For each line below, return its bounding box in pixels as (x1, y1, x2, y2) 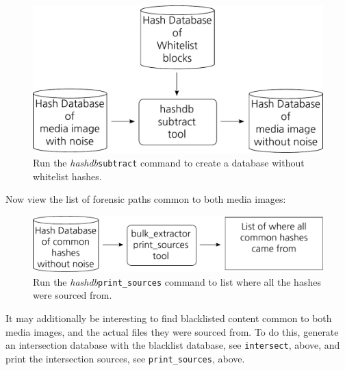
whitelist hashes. (33, 169, 102, 183)
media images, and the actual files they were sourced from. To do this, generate (5, 324, 339, 338)
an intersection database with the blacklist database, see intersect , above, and (5, 338, 340, 352)
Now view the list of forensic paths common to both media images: (5, 192, 286, 206)
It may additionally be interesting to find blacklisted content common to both (5, 310, 332, 325)
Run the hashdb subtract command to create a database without (33, 155, 305, 169)
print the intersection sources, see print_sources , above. (5, 351, 245, 365)
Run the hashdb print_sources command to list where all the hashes (33, 274, 321, 288)
